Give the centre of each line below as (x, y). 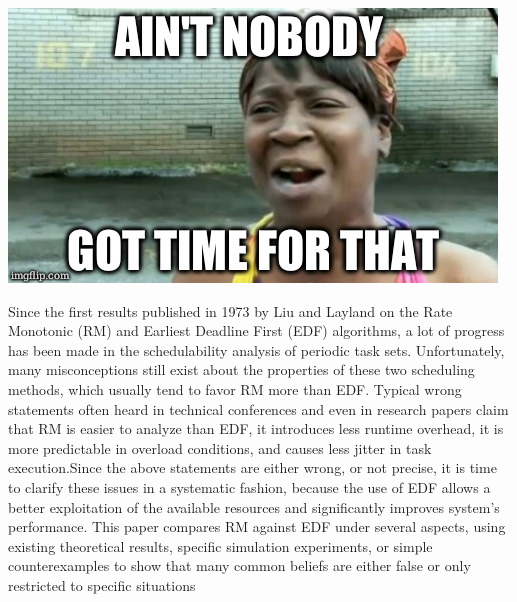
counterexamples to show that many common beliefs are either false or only (239, 565)
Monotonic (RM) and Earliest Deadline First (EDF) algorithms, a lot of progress (256, 330)
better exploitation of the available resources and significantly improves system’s (254, 506)
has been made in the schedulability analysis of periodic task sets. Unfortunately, (256, 349)
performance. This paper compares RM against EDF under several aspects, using (257, 526)
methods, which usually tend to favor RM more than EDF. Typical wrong (235, 388)
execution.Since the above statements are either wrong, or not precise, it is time (252, 467)
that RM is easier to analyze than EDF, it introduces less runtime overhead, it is (256, 428)
